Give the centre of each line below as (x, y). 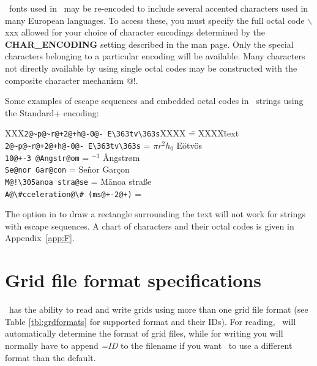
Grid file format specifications (133, 280)
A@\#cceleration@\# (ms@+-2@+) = (73, 193)
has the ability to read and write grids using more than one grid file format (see (158, 309)
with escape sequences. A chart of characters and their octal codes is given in (150, 226)
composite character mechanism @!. (72, 80)
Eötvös (189, 145)
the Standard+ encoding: (52, 112)
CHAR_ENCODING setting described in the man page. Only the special (149, 44)
